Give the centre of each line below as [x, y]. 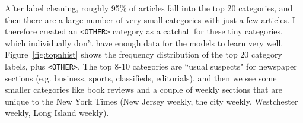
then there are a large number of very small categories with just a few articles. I [150, 19]
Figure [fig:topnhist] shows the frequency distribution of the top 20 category [143, 54]
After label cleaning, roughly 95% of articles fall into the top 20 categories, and [149, 8]
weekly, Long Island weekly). [57, 113]
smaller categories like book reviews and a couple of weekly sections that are [143, 89]
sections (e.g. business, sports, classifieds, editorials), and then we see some [141, 78]
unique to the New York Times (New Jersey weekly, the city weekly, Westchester [151, 101]
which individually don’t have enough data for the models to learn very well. [144, 42]
